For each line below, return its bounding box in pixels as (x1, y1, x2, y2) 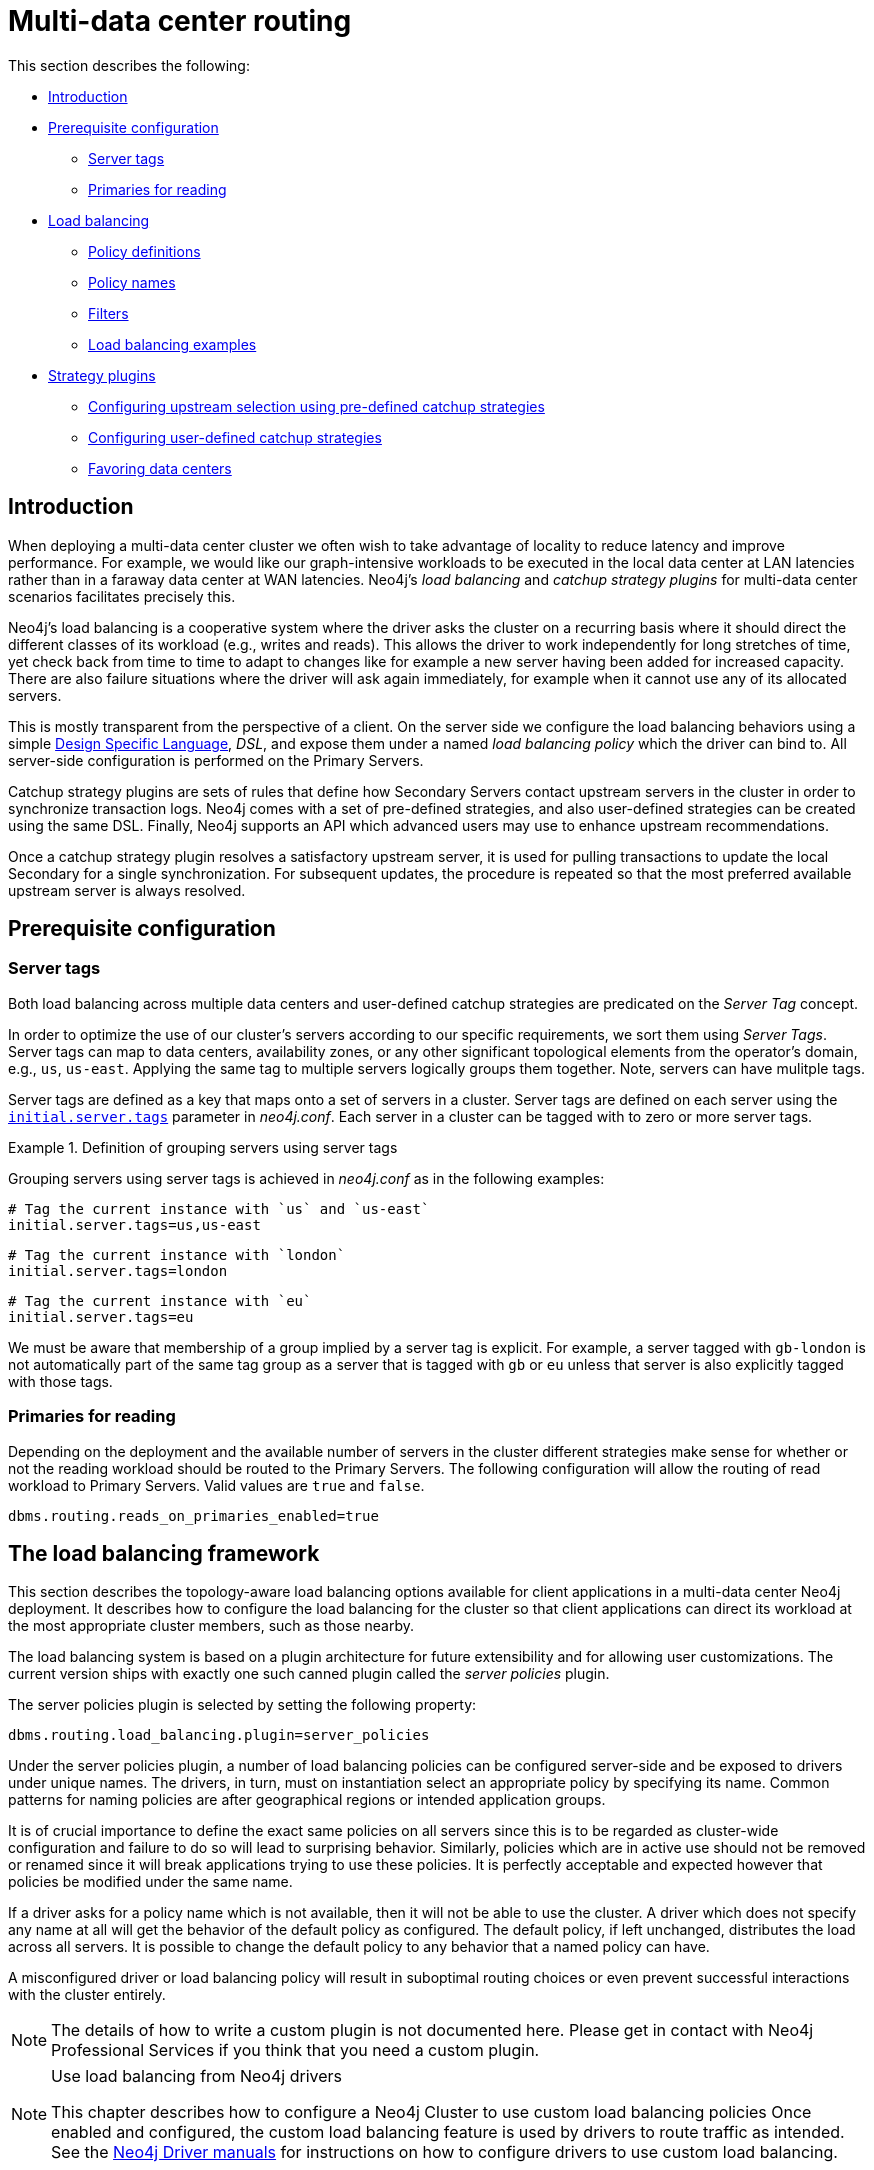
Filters (88, 304, 129, 322)
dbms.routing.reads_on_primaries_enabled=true (8, 1507, 379, 1524)
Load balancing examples (88, 335, 257, 353)
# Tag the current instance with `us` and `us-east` (8, 1200, 430, 1217)
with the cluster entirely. (8, 1986, 166, 2004)
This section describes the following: (8, 56, 250, 74)
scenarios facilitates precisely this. (8, 587, 236, 605)
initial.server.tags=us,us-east (8, 1216, 261, 1233)
